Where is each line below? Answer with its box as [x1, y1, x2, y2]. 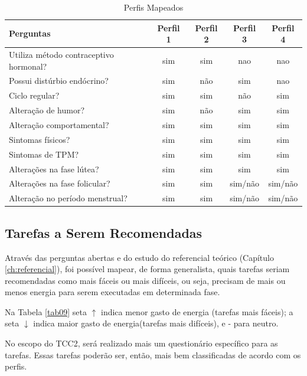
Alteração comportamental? [9, 119, 109, 130]
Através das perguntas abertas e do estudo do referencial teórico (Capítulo [5, 251, 274, 263]
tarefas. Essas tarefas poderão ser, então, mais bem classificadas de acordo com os [5, 348, 301, 361]
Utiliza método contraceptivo [9, 48, 114, 61]
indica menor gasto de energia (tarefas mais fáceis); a [100, 305, 293, 318]
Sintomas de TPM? [9, 148, 79, 160]
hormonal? [9, 60, 47, 72]
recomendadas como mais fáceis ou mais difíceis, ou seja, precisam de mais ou [5, 274, 286, 286]
